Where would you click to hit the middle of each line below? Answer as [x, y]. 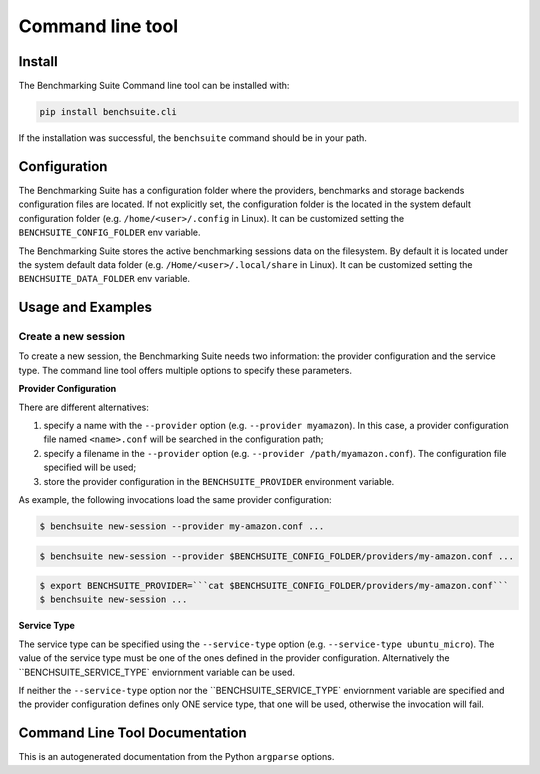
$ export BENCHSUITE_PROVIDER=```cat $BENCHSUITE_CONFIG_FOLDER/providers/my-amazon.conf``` [274, 586]
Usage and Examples [85, 307]
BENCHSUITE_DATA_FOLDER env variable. [104, 279]
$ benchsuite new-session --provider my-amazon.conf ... [182, 526]
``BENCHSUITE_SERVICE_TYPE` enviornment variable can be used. [156, 672]
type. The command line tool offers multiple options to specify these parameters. [185, 370]
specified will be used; [90, 467]
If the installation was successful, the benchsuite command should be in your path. [192, 138]
